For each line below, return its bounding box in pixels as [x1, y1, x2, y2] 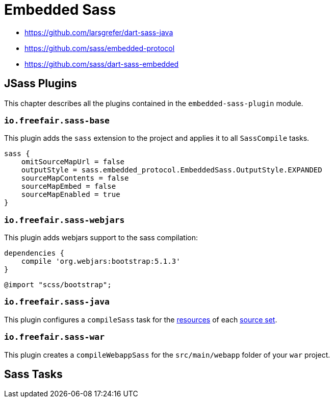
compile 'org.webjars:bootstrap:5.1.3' [21, 257, 181, 266]
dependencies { [4, 249, 65, 258]
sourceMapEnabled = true [21, 190, 120, 199]
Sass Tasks [4, 368, 63, 381]
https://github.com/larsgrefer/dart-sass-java [24, 28, 173, 37]
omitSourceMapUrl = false [21, 158, 125, 166]
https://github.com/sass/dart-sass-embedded [24, 59, 179, 68]
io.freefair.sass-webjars [4, 215, 125, 225]
